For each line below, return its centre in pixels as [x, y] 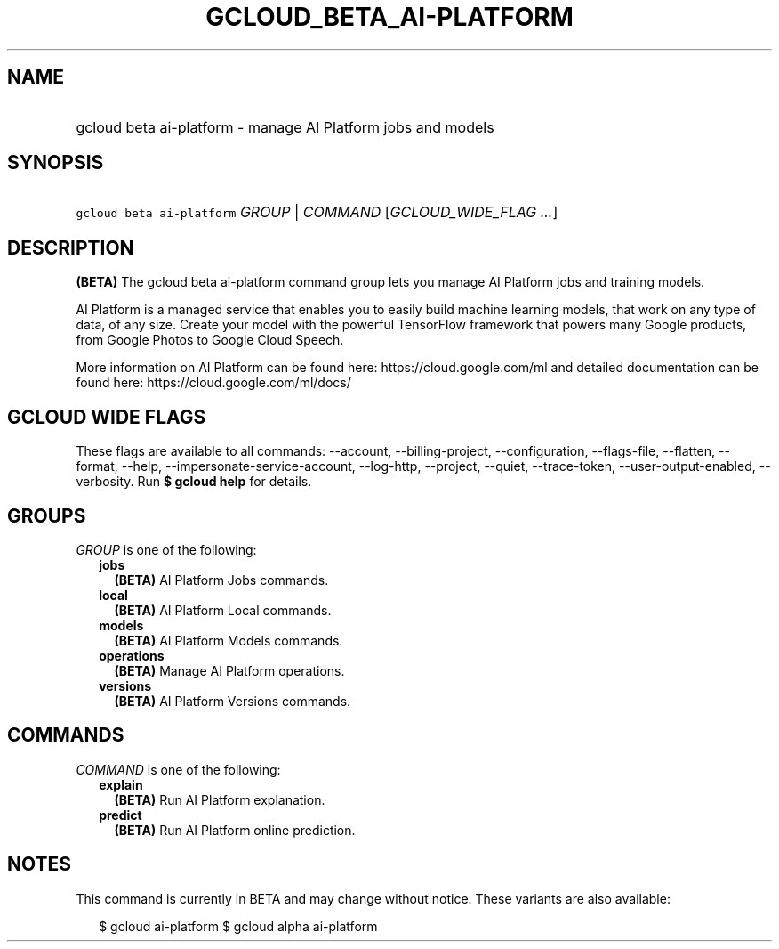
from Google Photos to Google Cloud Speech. [210, 340]
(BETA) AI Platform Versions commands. [233, 701]
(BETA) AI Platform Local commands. [223, 610]
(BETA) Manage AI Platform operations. [229, 670]
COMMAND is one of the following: [178, 769]
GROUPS [47, 515]
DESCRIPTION [71, 247]
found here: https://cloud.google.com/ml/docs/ [213, 383]
